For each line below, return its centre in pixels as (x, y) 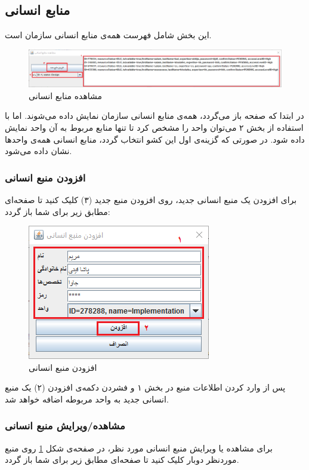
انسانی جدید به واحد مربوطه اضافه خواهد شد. (87, 399)
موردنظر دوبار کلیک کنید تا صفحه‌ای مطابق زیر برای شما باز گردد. (122, 460)
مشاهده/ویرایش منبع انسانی (65, 426)
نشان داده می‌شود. (38, 151)
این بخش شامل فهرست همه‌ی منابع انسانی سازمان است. (108, 35)
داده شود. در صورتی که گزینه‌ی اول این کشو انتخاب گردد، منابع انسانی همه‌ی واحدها (155, 139)
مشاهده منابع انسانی (66, 95)
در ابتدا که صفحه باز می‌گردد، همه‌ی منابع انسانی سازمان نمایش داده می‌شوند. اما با (154, 116)
